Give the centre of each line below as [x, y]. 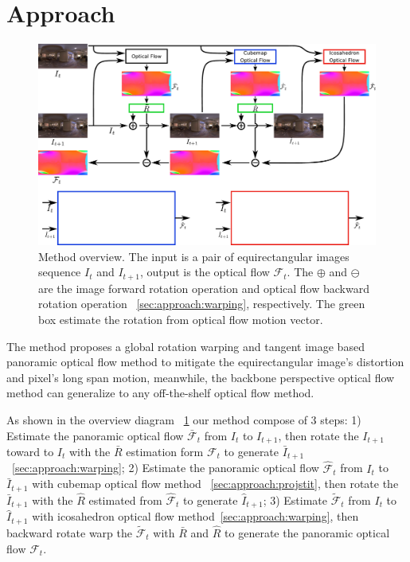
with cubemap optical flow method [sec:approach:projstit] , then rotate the [215, 484]
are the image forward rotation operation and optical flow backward [204, 288]
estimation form [165, 451]
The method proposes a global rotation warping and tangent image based [185, 346]
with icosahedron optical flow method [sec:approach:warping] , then [195, 516]
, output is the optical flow [205, 272]
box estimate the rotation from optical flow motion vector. [181, 319]
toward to [30, 451]
